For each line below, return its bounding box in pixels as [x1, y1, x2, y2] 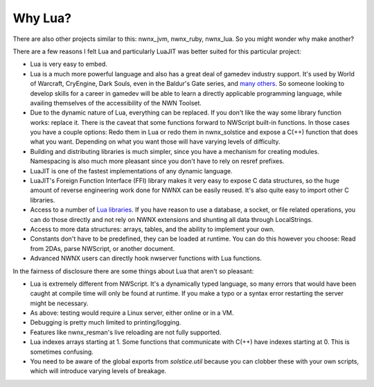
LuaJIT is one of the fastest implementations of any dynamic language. [30, 166, 233, 175]
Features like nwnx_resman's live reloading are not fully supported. [30, 328, 222, 336]
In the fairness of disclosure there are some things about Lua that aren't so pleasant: [12, 267, 254, 275]
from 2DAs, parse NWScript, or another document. [30, 244, 175, 252]
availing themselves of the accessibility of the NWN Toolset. [30, 98, 202, 107]
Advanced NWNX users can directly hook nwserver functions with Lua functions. [30, 254, 262, 263]
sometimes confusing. [30, 347, 93, 356]
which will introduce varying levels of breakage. [30, 367, 167, 375]
